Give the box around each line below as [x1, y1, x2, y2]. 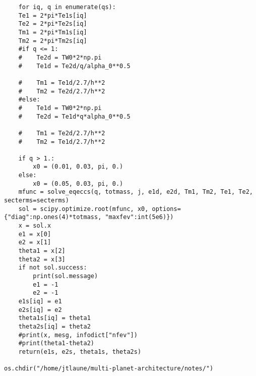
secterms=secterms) [4, 197, 69, 204]
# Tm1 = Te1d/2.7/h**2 [18, 79, 105, 86]
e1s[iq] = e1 [18, 297, 62, 305]
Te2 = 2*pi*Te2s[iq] [18, 20, 87, 28]
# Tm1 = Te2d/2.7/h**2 [18, 129, 105, 137]
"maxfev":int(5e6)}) [105, 213, 174, 221]
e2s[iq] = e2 [18, 306, 62, 313]
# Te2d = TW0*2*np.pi [18, 53, 102, 61]
